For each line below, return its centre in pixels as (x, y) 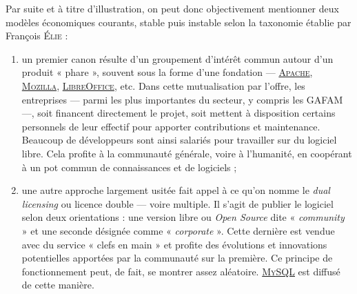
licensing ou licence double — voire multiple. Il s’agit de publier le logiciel (177, 203)
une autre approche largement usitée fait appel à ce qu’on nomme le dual (176, 190)
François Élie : (37, 36)
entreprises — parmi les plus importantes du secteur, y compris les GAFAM (182, 99)
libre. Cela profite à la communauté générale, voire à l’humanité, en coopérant (187, 153)
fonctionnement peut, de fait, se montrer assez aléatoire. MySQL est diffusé (181, 271)
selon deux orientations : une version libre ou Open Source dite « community (183, 217)
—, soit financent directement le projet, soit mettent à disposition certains (178, 113)
